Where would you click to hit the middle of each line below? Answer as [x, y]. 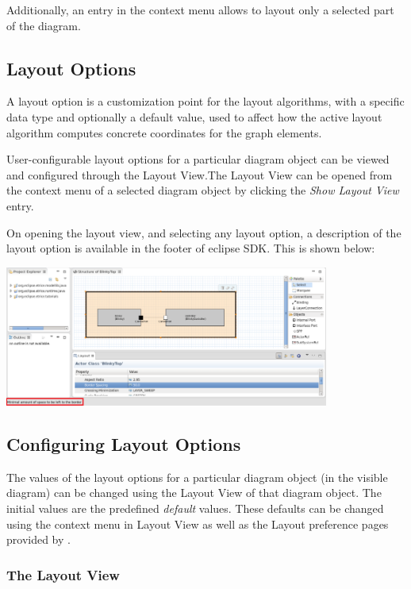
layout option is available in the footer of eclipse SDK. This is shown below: [191, 248]
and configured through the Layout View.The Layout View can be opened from [200, 174]
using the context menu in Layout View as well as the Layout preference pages [198, 524]
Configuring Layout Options [124, 443]
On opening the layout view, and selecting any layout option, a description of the [204, 232]
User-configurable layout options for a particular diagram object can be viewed [198, 159]
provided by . [38, 539]
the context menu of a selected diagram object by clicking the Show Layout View [203, 190]
